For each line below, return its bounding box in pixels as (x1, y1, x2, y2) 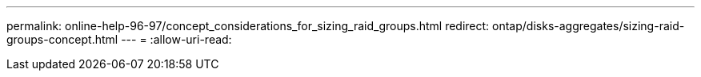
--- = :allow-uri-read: (121, 33, 232, 46)
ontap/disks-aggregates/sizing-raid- (492, 19, 685, 33)
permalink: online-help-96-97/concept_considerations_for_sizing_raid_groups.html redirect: (6, 19, 490, 33)
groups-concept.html (6, 33, 118, 46)
